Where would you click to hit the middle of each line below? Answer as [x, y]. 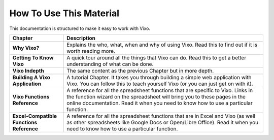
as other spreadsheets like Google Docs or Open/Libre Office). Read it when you [163, 122]
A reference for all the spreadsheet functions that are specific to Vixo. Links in [160, 90]
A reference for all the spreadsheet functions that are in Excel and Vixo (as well [161, 116]
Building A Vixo [31, 77]
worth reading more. [91, 51]
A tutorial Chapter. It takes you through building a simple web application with [159, 77]
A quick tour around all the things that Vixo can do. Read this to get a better [157, 57]
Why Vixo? [26, 48]
